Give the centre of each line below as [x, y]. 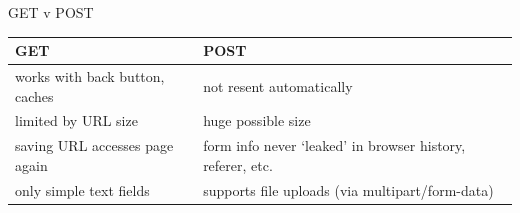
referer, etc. [238, 164]
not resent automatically [278, 85]
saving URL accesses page [94, 145]
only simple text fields [82, 189]
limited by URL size [76, 120]
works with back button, [90, 75]
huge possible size [257, 120]
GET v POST [51, 12]
